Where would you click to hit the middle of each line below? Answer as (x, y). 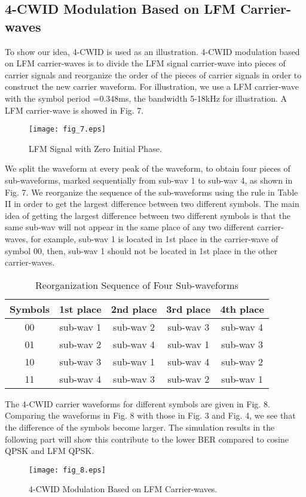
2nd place (134, 309)
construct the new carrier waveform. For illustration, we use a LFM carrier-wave (152, 86)
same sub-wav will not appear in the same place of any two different (130, 227)
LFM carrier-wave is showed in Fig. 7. (74, 110)
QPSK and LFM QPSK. (50, 451)
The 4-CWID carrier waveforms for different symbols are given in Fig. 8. (137, 403)
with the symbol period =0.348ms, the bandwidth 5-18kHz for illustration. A (146, 98)
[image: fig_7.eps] (67, 129)
